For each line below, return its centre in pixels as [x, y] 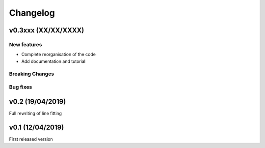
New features [26, 44]
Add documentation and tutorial [53, 61]
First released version [31, 139]
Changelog [32, 13]
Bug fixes [21, 87]
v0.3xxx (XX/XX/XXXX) [47, 30]
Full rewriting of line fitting [36, 113]
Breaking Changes [32, 74]
